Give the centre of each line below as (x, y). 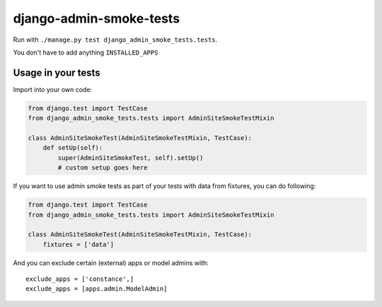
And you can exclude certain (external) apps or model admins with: (111, 262)
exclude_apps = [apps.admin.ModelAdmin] (97, 289)
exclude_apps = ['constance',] (80, 279)
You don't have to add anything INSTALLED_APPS (86, 52)
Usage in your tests (57, 73)
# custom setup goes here (103, 168)
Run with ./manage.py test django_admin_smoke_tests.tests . (115, 40)
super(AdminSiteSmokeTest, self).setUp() (131, 158)
